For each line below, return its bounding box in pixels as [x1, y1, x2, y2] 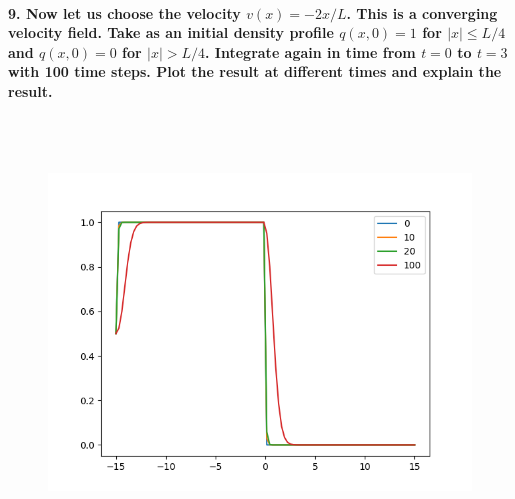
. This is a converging [346, 2, 498, 23]
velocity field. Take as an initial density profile [8, 22, 334, 43]
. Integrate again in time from [205, 41, 416, 62]
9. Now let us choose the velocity [8, 2, 241, 23]
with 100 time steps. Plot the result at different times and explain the [8, 61, 502, 82]
